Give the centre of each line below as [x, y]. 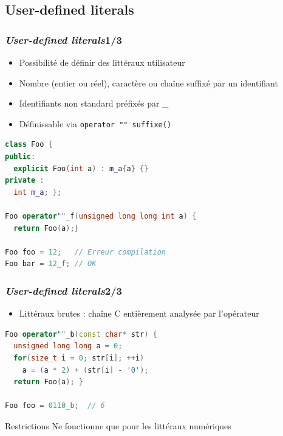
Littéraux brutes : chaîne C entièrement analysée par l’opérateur [139, 313]
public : [20, 157]
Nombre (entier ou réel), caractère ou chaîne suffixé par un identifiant [148, 83]
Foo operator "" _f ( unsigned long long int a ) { [101, 216]
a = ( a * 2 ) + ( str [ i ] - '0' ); [85, 370]
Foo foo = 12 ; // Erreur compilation [85, 252]
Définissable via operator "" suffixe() [95, 123]
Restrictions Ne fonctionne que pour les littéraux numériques [118, 425]
